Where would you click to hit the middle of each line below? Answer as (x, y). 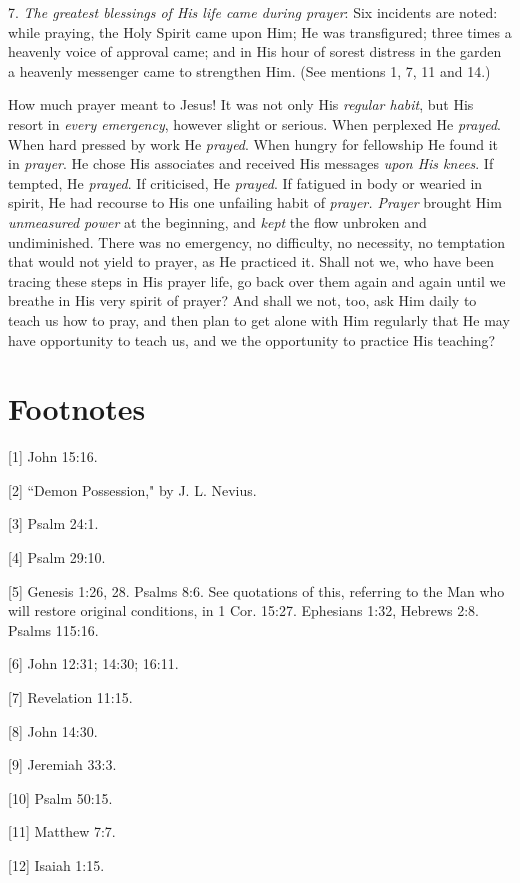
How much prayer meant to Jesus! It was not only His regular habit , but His (241, 104)
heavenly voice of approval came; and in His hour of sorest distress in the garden (255, 51)
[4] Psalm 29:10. (57, 557)
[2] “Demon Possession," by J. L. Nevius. (132, 489)
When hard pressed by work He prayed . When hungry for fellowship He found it (253, 143)
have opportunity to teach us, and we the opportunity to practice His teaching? (252, 339)
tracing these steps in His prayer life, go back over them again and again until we (257, 280)
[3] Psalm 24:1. (53, 523)
